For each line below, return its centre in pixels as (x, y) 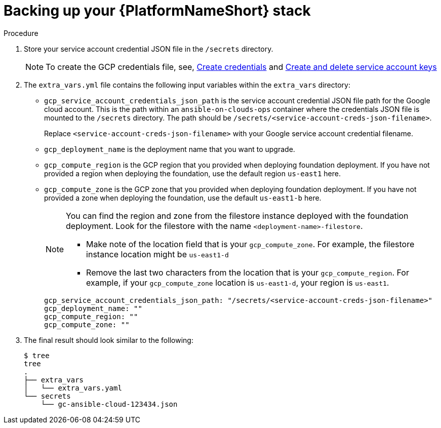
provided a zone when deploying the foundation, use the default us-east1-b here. (183, 198)
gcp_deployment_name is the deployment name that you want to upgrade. (170, 149)
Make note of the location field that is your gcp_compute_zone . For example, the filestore (250, 244)
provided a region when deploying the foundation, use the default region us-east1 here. (193, 173)
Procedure (21, 33)
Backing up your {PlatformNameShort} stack (157, 11)
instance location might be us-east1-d (157, 254)
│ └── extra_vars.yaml (73, 388)
